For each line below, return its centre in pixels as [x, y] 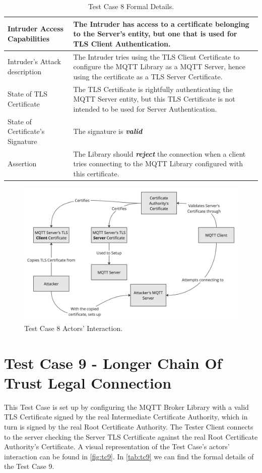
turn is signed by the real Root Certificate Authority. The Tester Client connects [129, 427]
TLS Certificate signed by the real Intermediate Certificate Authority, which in [126, 417]
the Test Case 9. [29, 466]
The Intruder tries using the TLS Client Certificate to [156, 56]
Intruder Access [36, 29]
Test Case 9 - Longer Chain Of [113, 363]
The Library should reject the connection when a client [159, 153]
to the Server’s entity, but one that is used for [155, 34]
